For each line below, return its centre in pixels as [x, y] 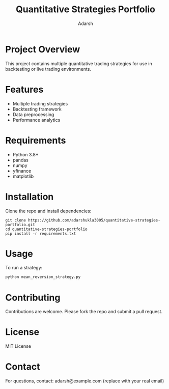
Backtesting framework [37, 109]
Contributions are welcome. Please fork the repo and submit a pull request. [84, 312]
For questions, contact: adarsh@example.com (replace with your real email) [85, 381]
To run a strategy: [24, 268]
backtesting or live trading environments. [48, 69]
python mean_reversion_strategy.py [43, 277]
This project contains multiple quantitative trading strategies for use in [79, 63]
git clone [16, 220]
